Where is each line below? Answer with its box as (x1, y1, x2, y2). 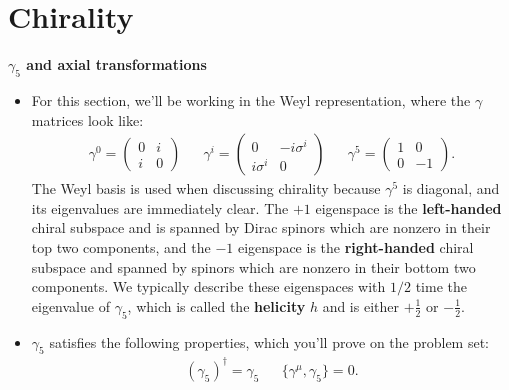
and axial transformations (26, 54, 207, 75)
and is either (322, 295, 399, 316)
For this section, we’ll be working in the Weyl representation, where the (31, 89, 471, 110)
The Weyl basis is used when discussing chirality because (31, 178, 381, 199)
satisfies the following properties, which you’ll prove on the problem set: (49, 331, 490, 352)
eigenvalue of (31, 295, 110, 316)
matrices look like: (31, 109, 144, 130)
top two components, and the (31, 236, 211, 257)
